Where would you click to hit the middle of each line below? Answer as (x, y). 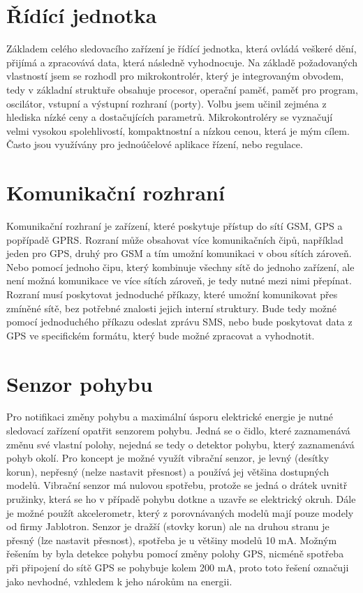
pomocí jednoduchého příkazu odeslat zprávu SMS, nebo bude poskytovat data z (179, 322)
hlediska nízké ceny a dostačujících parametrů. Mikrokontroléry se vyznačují (170, 117)
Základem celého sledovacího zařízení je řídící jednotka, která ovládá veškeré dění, (181, 49)
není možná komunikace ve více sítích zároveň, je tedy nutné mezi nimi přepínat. (179, 280)
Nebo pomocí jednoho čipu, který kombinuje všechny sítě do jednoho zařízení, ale (180, 266)
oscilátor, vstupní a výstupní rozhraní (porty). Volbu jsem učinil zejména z (166, 103)
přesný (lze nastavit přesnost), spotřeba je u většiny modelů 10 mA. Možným (172, 540)
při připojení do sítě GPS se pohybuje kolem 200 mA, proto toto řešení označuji (178, 567)
